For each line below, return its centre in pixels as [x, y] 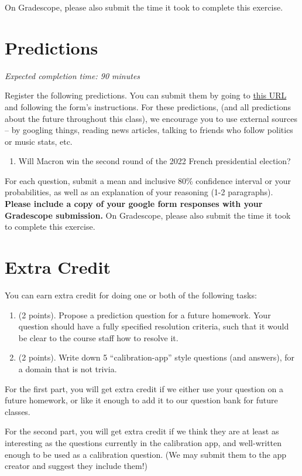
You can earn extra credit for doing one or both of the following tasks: [131, 295]
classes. [18, 411]
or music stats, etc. [39, 141]
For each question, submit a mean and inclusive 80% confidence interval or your [148, 180]
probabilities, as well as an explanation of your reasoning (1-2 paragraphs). [139, 192]
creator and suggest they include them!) [76, 466]
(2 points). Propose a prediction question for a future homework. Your [145, 314]
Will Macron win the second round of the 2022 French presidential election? [155, 161]
